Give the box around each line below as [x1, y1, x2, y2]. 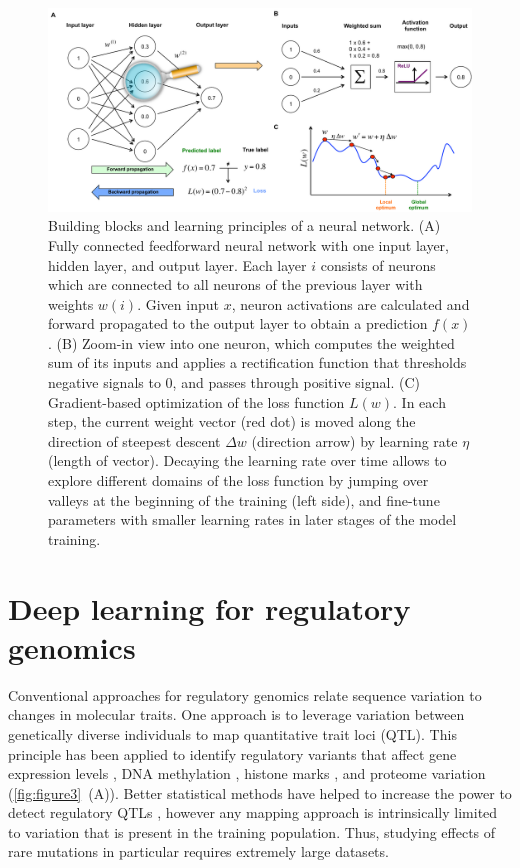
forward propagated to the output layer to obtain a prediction [48, 313, 428, 334]
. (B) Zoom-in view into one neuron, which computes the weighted [48, 332, 455, 353]
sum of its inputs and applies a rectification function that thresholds [48, 352, 467, 373]
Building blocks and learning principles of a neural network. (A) [48, 215, 441, 236]
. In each [393, 391, 446, 412]
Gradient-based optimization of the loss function [48, 391, 345, 412]
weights [48, 293, 94, 314]
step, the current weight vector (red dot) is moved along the [48, 411, 416, 432]
